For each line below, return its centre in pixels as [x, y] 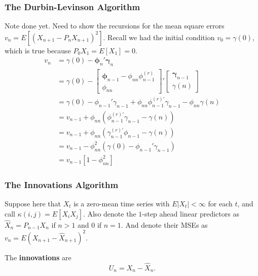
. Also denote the [109, 213]
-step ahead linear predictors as [191, 213]
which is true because [38, 50]
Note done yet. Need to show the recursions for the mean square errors [115, 26]
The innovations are [38, 257]
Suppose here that [33, 204]
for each [220, 204]
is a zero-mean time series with [122, 204]
